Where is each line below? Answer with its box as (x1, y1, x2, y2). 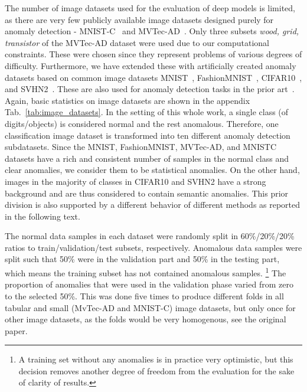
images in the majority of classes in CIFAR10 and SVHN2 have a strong (5, 175, 266, 187)
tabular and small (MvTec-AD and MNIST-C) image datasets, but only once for (5, 301, 296, 313)
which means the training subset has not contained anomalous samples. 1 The (5, 265, 286, 279)
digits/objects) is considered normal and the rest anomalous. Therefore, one (5, 117, 279, 129)
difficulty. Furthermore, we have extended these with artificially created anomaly (5, 59, 296, 71)
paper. (5, 324, 28, 337)
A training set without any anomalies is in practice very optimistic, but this (18, 353, 293, 365)
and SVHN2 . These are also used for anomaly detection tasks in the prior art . (5, 83, 295, 95)
